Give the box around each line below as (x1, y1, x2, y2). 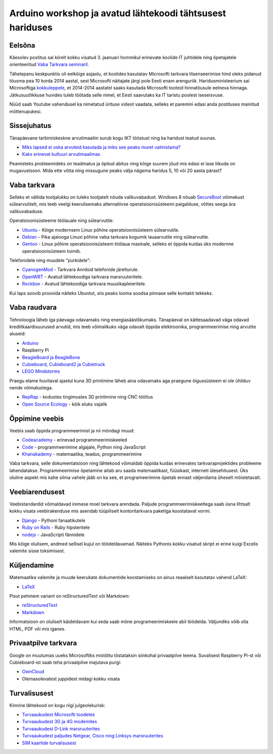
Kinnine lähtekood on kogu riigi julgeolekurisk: (9, 702, 106, 708)
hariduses (9, 22, 53, 33)
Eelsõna (9, 41, 35, 50)
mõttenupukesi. (9, 108, 42, 114)
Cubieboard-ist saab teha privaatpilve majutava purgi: (9, 659, 121, 665)
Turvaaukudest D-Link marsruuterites (22, 726, 100, 732)
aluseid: (9, 331, 26, 337)
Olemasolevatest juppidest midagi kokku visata (22, 676, 120, 682)
